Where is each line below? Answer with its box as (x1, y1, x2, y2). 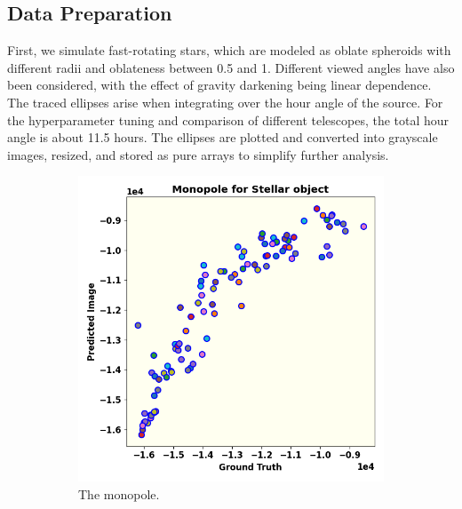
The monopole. (78, 484, 160, 503)
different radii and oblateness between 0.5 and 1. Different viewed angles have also (7, 58, 455, 76)
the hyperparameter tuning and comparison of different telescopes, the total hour (7, 110, 450, 129)
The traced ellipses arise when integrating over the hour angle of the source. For (7, 92, 443, 111)
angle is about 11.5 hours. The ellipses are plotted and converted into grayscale (7, 128, 438, 147)
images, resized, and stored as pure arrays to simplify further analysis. (7, 145, 389, 163)
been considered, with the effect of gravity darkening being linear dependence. (7, 76, 432, 94)
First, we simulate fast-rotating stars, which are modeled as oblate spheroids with (7, 41, 451, 60)
